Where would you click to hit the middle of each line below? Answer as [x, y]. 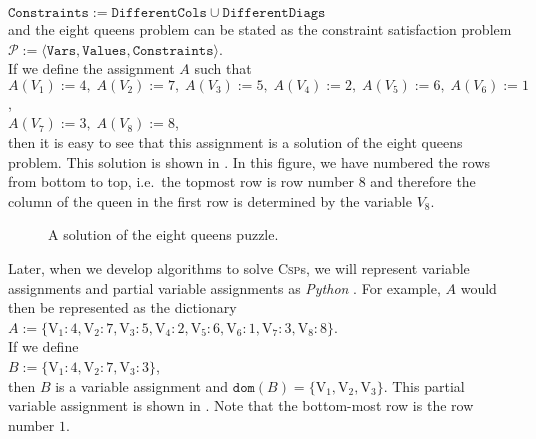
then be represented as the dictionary [122, 307]
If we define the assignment [91, 68]
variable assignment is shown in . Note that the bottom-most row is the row [241, 405]
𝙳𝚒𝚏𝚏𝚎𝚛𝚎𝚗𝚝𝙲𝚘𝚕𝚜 [159, 13]
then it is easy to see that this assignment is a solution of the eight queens [235, 141]
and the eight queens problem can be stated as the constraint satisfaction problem [260, 29]
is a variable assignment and [142, 385]
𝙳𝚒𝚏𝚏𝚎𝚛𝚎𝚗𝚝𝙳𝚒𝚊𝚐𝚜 [274, 13]
